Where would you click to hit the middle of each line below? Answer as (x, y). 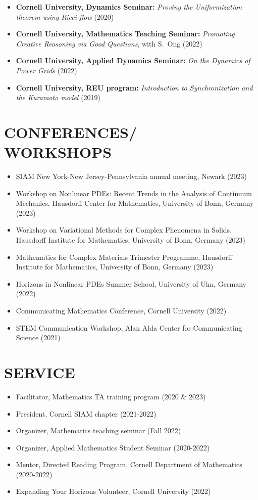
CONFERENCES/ (71, 132)
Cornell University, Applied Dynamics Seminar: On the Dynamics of (133, 60)
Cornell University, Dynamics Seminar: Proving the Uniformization (129, 7)
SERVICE (40, 372)
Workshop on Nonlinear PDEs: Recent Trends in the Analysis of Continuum (134, 193)
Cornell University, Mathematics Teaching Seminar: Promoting (125, 34)
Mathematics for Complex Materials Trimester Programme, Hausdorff (124, 257)
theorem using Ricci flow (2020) (65, 16)
